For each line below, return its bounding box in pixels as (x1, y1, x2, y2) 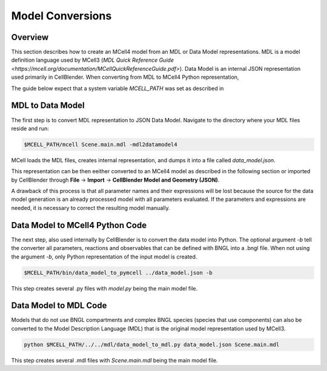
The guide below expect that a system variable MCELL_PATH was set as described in (11, 85, 224, 92)
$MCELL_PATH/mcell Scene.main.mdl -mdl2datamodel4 (24, 141, 178, 148)
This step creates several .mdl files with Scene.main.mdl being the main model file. (11, 356, 218, 364)
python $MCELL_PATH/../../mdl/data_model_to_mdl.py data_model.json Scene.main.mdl (24, 341, 280, 348)
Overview (11, 32, 49, 42)
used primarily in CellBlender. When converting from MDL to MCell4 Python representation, (11, 73, 239, 81)
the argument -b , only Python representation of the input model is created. (11, 253, 197, 260)
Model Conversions (11, 9, 112, 22)
